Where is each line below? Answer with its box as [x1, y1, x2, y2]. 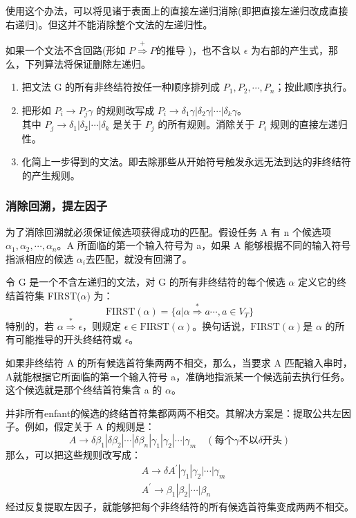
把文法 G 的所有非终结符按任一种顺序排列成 [21, 80, 221, 94]
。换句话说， [192, 318, 251, 333]
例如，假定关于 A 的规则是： [24, 419, 155, 434]
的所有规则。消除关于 [158, 117, 255, 131]
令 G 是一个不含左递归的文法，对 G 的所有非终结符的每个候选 [6, 275, 285, 289]
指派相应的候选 [6, 251, 73, 266]
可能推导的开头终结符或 [15, 332, 122, 346]
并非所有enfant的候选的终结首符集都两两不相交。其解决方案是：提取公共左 [6, 405, 342, 420]
